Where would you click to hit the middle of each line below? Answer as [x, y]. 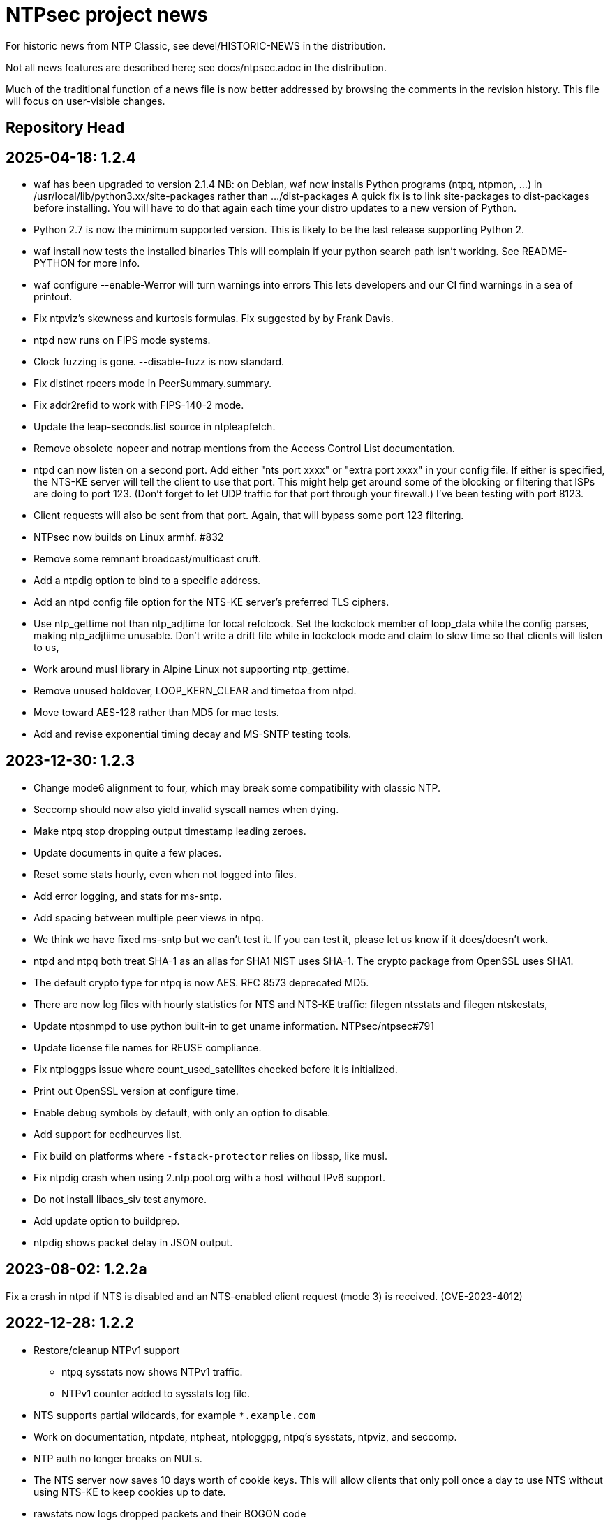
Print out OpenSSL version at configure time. [136, 1091]
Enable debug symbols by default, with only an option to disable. [182, 1112]
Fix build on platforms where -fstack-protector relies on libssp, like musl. [210, 1156]
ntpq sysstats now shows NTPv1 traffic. [152, 1371]
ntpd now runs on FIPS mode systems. [122, 340]
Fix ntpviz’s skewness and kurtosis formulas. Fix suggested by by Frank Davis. [214, 319]
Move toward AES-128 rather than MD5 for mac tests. [156, 713]
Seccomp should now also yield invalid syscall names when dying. [186, 809]
